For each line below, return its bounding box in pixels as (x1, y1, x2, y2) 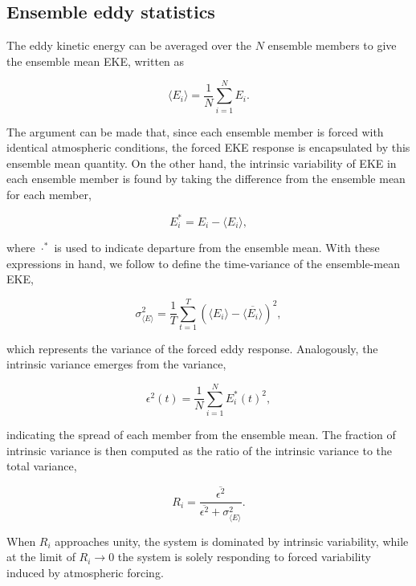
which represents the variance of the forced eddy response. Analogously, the (6, 340, 378, 356)
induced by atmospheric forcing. (6, 564, 164, 581)
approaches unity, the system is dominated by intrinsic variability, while (55, 532, 409, 549)
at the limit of (6, 548, 75, 565)
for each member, (6, 185, 92, 202)
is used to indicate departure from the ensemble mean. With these (54, 238, 380, 255)
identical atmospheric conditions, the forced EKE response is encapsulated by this (6, 139, 410, 156)
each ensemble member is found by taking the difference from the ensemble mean (6, 170, 406, 187)
